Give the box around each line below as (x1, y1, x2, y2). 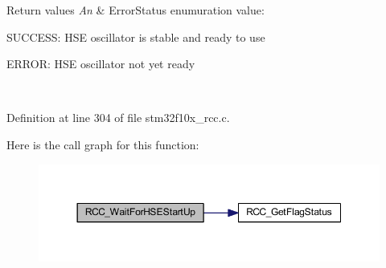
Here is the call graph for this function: (6, 136, 199, 152)
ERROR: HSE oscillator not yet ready (6, 55, 195, 72)
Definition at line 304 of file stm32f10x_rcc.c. (6, 109, 230, 126)
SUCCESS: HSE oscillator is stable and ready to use (6, 28, 265, 45)
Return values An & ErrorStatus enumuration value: (6, 2, 265, 18)
